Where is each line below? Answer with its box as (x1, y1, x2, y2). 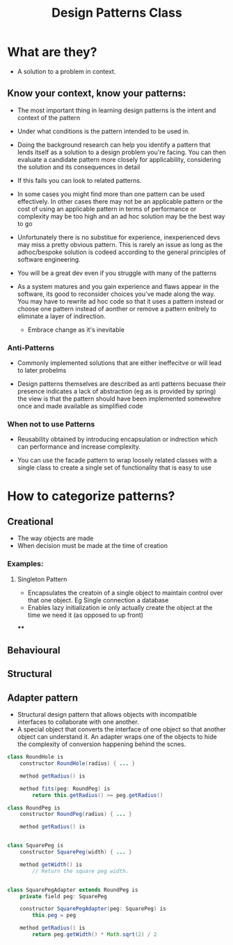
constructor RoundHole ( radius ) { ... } (19, 760, 136, 767)
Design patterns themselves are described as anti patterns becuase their (17, 380, 227, 388)
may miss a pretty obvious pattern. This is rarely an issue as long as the (17, 240, 223, 248)
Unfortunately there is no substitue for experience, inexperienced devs (17, 232, 220, 241)
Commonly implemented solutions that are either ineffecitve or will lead (17, 359, 222, 367)
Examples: (7, 559, 44, 569)
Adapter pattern (7, 692, 79, 704)
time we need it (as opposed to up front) (27, 611, 144, 619)
